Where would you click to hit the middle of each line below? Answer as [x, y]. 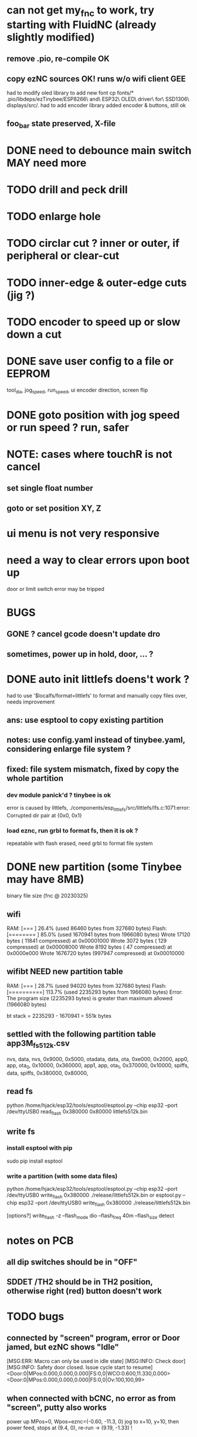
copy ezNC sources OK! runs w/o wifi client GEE [96, 79]
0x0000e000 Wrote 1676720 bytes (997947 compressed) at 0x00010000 [96, 953]
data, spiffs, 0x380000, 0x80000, [47, 1073]
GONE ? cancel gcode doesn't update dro [84, 634]
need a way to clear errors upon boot [98, 560]
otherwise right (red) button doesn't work [84, 1291]
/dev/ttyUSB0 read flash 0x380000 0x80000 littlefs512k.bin [77, 1112]
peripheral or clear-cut [63, 256]
